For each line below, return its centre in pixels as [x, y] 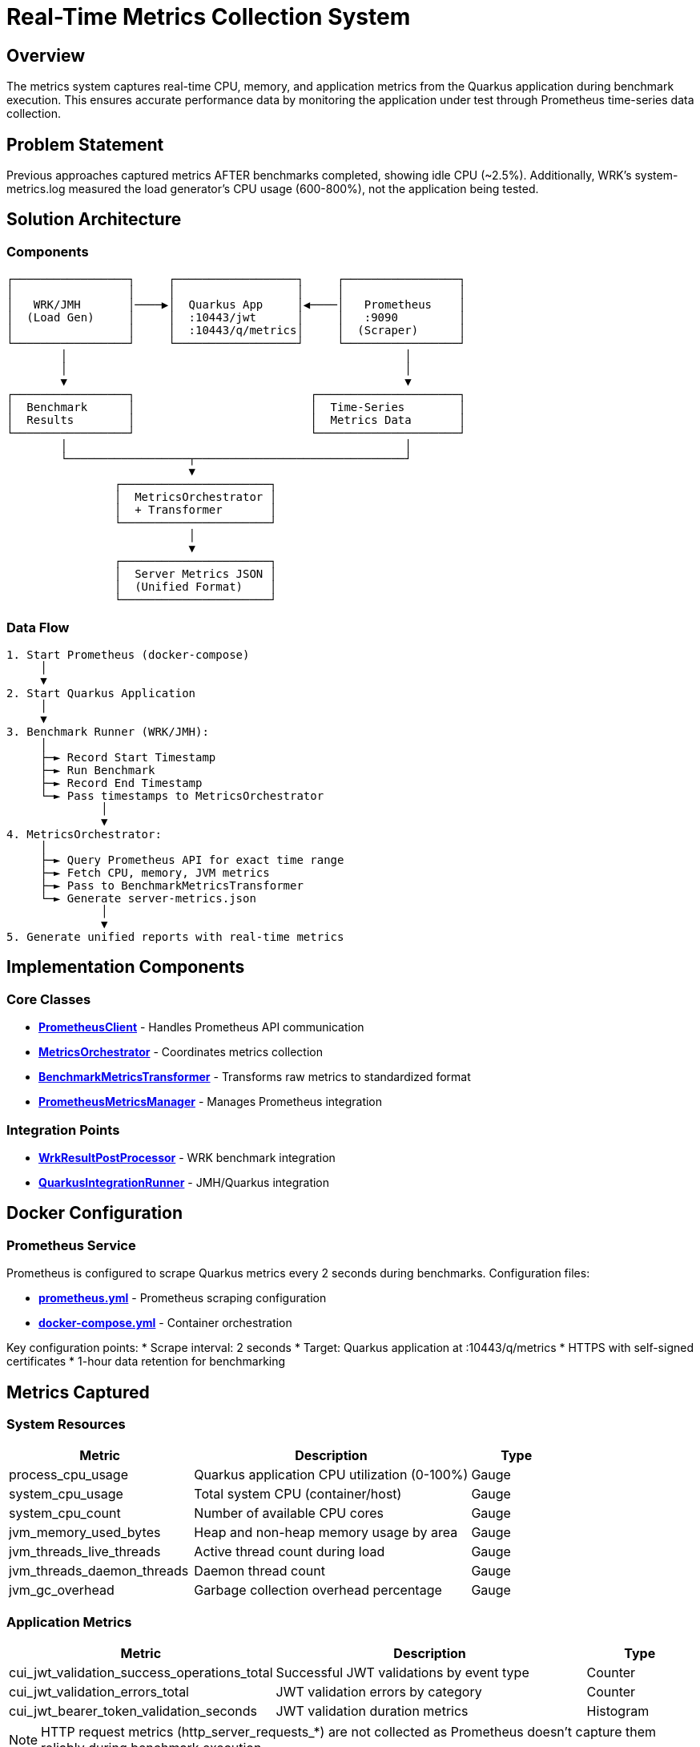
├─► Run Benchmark [98, 770]
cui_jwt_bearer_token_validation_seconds [133, 1711]
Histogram [618, 1711]
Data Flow [38, 627]
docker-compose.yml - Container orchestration [165, 1323]
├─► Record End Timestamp [121, 783]
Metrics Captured [78, 1392]
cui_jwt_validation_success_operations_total [141, 1673]
